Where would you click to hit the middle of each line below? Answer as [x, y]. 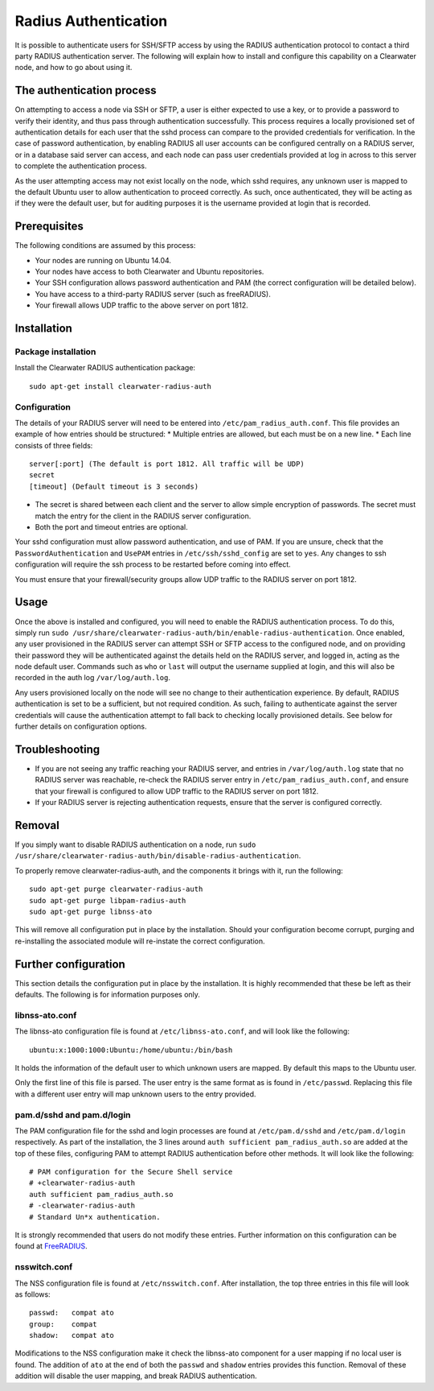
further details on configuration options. [81, 726]
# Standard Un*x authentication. [95, 1217]
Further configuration [70, 964]
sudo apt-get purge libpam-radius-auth [108, 900]
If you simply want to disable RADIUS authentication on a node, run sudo [135, 844]
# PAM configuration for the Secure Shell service [131, 1172]
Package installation [55, 352]
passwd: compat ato [72, 1313]
